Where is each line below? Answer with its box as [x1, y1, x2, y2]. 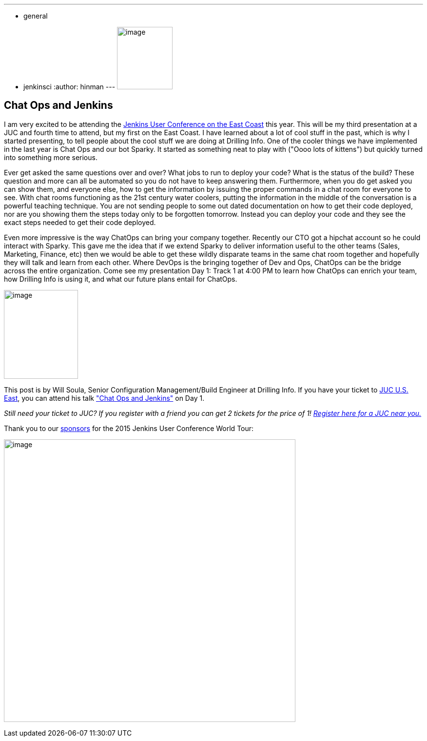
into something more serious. [4, 153, 97, 162]
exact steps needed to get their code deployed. [4, 218, 156, 226]
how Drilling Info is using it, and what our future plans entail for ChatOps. [4, 274, 237, 283]
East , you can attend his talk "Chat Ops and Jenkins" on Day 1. [4, 393, 205, 402]
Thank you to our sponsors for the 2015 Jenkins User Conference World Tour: [4, 424, 254, 432]
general [23, 12, 48, 20]
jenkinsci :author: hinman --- [23, 82, 116, 91]
